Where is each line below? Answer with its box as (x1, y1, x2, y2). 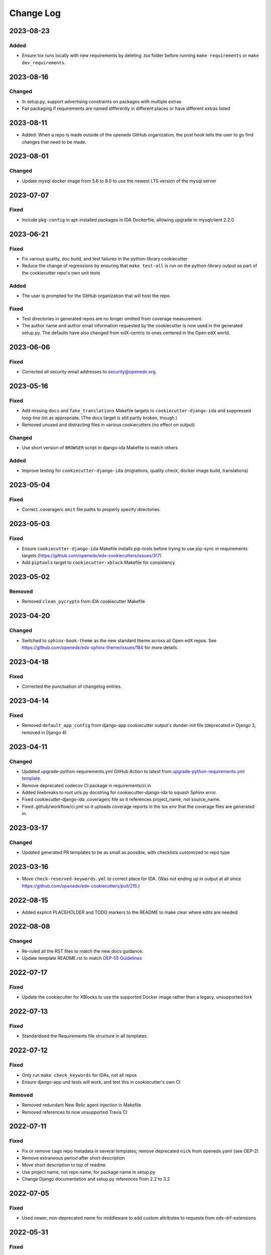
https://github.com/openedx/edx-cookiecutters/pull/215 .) (22, 883, 140, 889)
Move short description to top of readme (22, 1162, 106, 1168)
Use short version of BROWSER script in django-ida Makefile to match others (22, 445, 178, 451)
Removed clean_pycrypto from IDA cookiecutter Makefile (22, 598, 146, 604)
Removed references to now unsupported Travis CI (22, 1109, 127, 1115)
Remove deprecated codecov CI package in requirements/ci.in (22, 782, 152, 788)
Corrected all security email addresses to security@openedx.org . (22, 369, 157, 375)
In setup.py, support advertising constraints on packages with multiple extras (22, 98, 182, 104)
